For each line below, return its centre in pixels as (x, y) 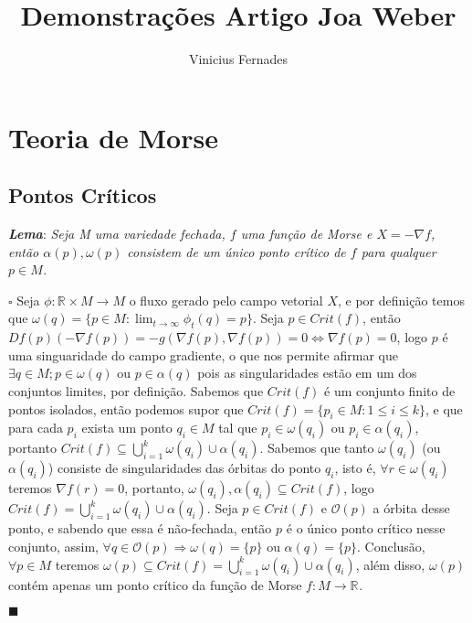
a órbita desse (411, 508)
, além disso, (390, 564)
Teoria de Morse (113, 137)
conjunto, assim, (53, 547)
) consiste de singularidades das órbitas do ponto (184, 468)
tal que (238, 428)
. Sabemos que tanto (317, 448)
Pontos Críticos (83, 195)
